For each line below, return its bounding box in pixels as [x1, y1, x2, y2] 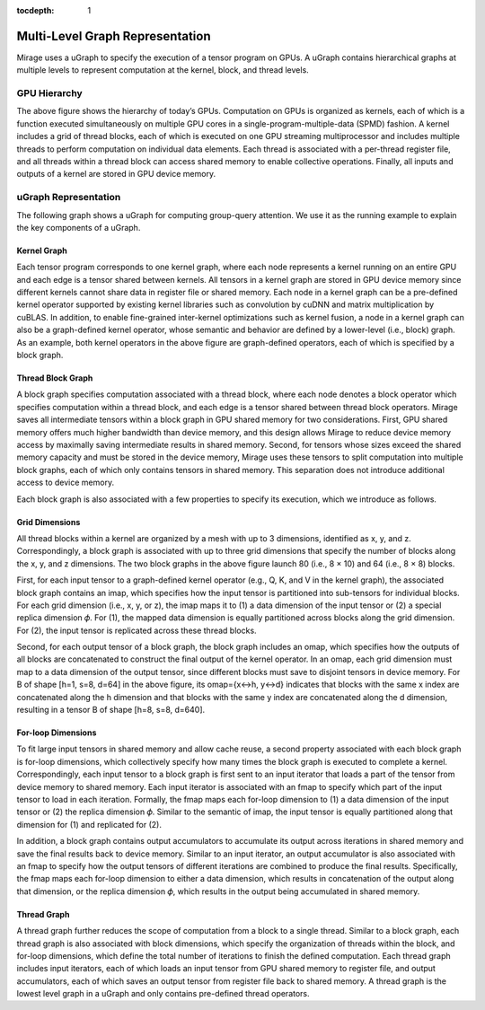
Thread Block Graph [16, 373, 93, 383]
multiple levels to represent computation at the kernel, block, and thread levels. [16, 65, 309, 75]
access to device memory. [16, 477, 115, 488]
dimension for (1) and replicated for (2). [16, 819, 162, 830]
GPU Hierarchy [16, 87, 83, 100]
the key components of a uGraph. [16, 222, 141, 233]
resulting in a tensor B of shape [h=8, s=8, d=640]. [16, 705, 206, 716]
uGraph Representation [16, 191, 121, 204]
